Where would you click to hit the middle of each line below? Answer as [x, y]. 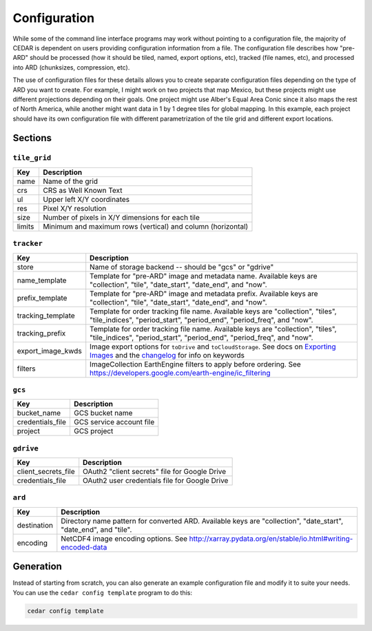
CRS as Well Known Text [83, 190]
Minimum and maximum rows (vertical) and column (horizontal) [145, 226]
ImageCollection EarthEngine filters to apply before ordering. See [195, 364]
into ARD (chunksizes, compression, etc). [71, 67]
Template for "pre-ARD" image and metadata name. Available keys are [204, 276]
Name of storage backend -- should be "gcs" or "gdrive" [182, 267]
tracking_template [46, 315]
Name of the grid [70, 181]
